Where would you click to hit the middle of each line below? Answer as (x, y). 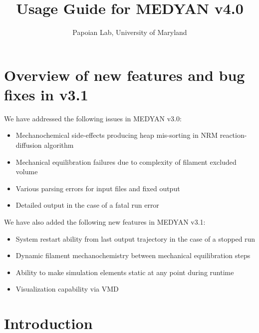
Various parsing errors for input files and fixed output (98, 188)
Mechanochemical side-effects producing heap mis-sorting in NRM (117, 135)
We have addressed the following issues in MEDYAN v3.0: (93, 118)
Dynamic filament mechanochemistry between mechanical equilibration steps (133, 255)
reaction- (233, 135)
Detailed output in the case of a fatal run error (87, 205)
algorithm (59, 145)
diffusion (29, 145)
